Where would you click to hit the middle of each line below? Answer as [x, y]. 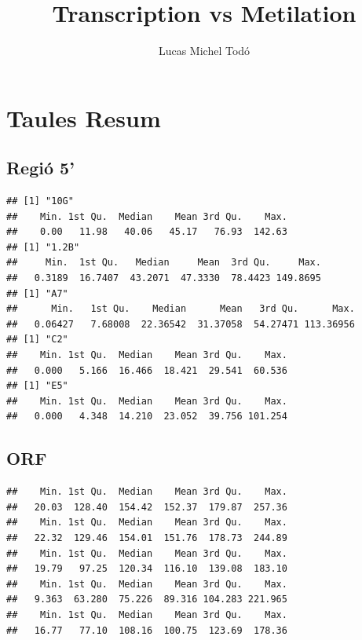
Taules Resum [84, 117]
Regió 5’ [40, 168]
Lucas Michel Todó [204, 51]
